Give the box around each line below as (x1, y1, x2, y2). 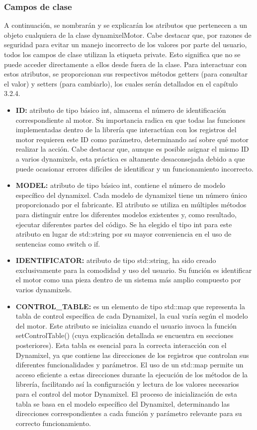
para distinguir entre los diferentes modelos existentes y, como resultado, (15, 209, 237, 219)
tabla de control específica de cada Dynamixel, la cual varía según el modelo (15, 311, 248, 321)
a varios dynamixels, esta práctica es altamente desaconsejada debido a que (15, 153, 245, 164)
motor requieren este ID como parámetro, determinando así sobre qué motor (15, 134, 249, 144)
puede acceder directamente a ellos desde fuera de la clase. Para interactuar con (4, 59, 247, 69)
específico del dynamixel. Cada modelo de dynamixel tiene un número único (15, 189, 247, 200)
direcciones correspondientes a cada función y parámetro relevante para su (15, 408, 242, 419)
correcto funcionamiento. (15, 418, 91, 428)
